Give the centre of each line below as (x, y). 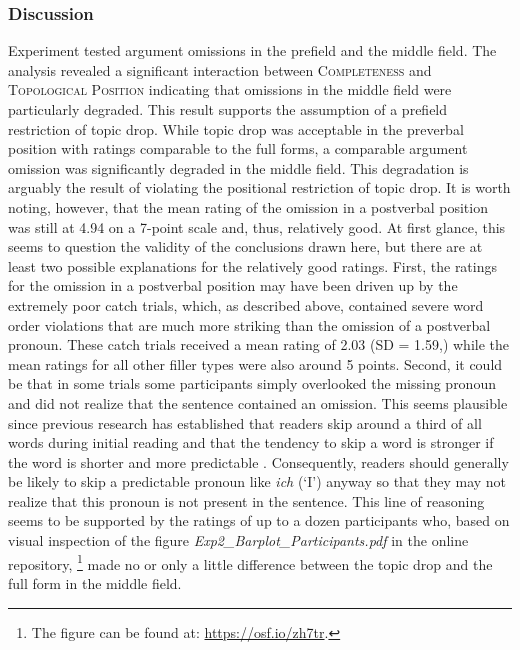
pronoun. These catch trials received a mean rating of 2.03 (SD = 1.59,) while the (258, 344)
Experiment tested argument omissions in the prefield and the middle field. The (252, 50)
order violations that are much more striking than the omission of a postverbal (249, 324)
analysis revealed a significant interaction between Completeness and (220, 69)
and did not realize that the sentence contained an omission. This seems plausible (258, 402)
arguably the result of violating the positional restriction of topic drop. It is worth (259, 187)
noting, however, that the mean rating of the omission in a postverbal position (248, 206)
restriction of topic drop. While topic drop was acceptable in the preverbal (236, 128)
